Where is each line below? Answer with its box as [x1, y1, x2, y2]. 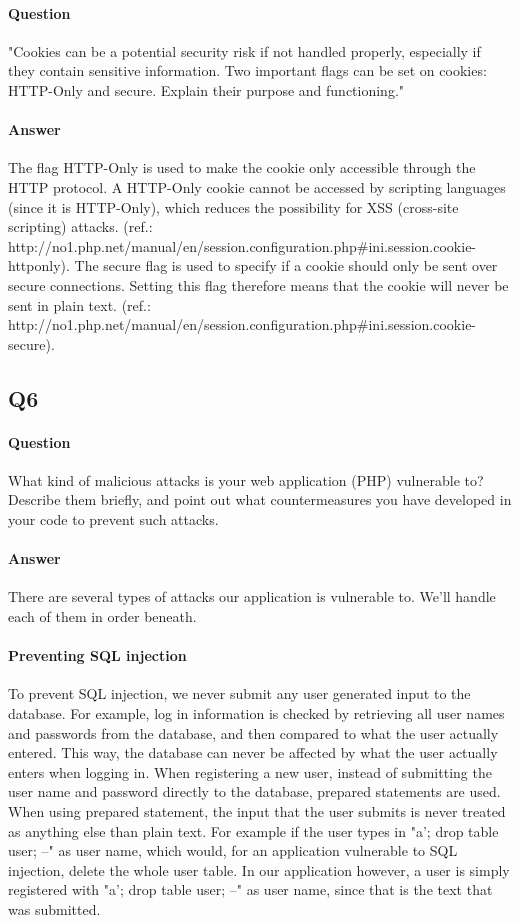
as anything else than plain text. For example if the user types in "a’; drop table [8, 820, 499, 841]
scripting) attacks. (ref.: [8, 216, 153, 237]
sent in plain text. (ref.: [8, 294, 151, 315]
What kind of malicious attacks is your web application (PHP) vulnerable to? [8, 469, 484, 490]
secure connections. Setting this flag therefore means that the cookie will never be [8, 274, 509, 295]
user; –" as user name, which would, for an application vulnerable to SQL [8, 840, 458, 861]
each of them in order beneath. [8, 606, 197, 627]
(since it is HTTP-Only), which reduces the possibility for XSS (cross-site [8, 196, 459, 217]
